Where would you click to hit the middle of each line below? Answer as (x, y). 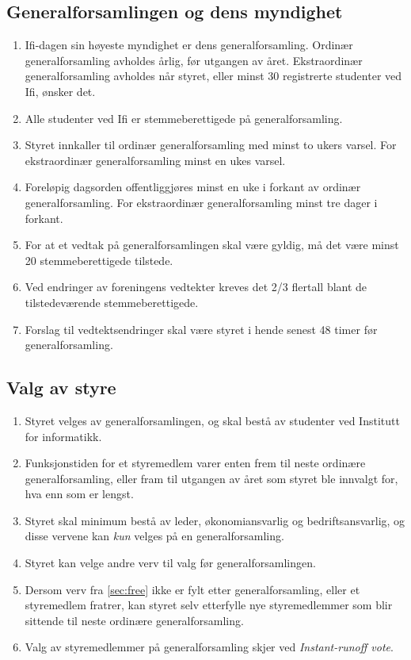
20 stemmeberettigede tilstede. (99, 260)
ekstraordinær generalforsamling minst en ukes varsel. (155, 160)
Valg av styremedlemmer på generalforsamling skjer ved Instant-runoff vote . (209, 647)
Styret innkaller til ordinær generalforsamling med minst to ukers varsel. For (211, 145)
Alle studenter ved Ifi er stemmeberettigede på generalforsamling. (184, 118)
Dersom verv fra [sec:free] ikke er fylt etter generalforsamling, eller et (192, 589)
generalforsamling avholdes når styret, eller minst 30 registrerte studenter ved (213, 76)
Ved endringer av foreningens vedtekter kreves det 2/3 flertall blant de (196, 287)
